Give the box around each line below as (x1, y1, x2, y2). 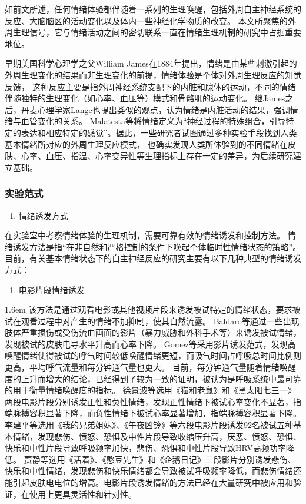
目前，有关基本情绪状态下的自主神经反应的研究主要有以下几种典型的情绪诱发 (5, 252, 301, 264)
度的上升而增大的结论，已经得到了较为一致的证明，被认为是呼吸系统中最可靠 (5, 372, 301, 384)
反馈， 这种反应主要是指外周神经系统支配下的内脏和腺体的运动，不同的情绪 (5, 80, 296, 92)
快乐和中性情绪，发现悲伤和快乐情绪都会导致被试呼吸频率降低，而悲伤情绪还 (5, 465, 301, 477)
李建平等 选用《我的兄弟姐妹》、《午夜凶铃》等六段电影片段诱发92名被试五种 (5, 419, 293, 431)
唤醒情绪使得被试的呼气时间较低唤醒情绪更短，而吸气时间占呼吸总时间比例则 (5, 349, 301, 362)
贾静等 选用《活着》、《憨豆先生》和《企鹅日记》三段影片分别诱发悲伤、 (24, 453, 296, 465)
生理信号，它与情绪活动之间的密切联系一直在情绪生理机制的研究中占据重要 (12, 26, 301, 38)
